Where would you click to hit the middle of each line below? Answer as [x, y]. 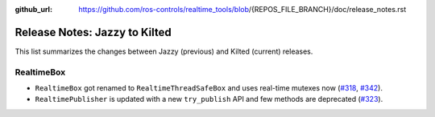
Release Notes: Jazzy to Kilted [93, 32]
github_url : [33, 9]
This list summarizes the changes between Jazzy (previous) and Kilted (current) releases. [164, 51]
